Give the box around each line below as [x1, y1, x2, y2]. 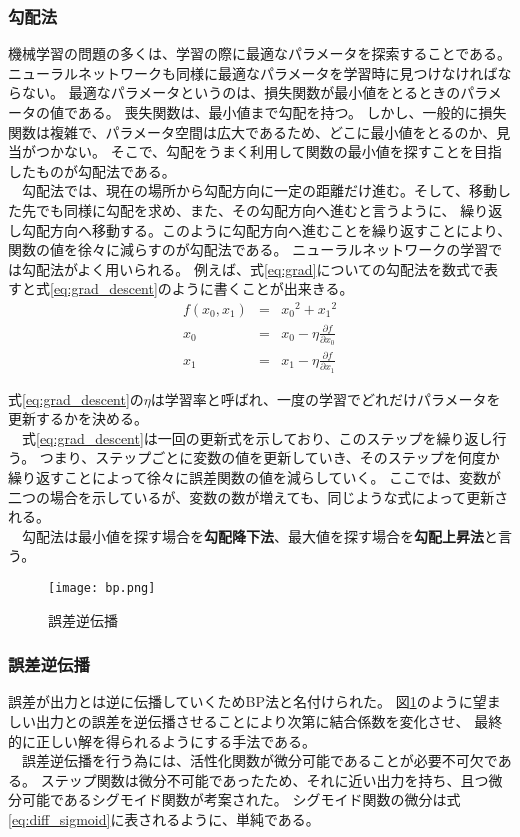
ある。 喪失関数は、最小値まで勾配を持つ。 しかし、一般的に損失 [77, 102, 507, 122]
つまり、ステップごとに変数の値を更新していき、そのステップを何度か [39, 447, 500, 468]
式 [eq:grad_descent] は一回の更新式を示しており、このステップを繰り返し [21, 427, 493, 448]
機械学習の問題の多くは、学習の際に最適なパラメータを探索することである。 [8, 43, 512, 64]
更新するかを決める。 [8, 408, 148, 429]
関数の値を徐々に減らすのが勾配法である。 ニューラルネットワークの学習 [8, 239, 489, 260]
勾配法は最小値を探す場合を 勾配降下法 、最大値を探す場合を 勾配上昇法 [21, 525, 484, 546]
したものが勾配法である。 [8, 160, 176, 181]
